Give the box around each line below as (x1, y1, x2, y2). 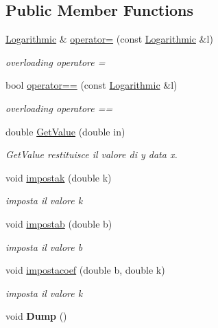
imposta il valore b (5, 239, 83, 254)
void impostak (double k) (5, 170, 112, 184)
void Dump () (5, 309, 67, 323)
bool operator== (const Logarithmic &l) (5, 78, 178, 92)
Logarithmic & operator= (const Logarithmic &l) (5, 32, 213, 46)
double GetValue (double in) (5, 124, 125, 138)
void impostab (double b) (5, 216, 112, 230)
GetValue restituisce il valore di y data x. (5, 147, 178, 162)
